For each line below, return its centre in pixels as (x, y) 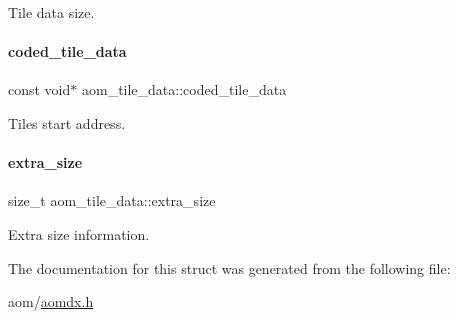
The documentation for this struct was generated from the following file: (229, 267)
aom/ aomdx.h (51, 301)
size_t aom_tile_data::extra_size (112, 200)
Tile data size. (51, 12)
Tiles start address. (67, 122)
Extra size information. (79, 233)
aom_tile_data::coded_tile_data (184, 89)
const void (39, 89)
